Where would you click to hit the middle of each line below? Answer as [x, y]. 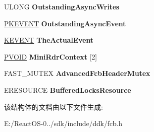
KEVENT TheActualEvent [49, 40]
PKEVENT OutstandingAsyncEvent [65, 23]
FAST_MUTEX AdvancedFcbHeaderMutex [77, 73]
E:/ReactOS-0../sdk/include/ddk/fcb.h [63, 123]
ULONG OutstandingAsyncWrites [62, 6]
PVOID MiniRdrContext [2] [51, 56]
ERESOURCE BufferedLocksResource [68, 90]
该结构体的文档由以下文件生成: [53, 106]
